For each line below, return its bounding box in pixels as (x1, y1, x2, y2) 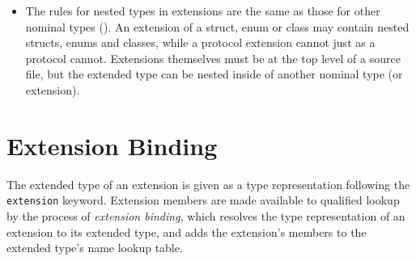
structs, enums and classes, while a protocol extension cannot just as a (25, 34, 376, 51)
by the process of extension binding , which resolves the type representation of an (6, 207, 405, 224)
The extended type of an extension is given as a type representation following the (6, 175, 410, 192)
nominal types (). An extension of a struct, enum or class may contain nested (25, 18, 410, 35)
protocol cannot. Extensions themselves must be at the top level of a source (25, 49, 401, 66)
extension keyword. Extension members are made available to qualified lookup (6, 192, 400, 208)
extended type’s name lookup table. (6, 239, 183, 256)
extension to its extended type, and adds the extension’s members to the (6, 223, 367, 240)
